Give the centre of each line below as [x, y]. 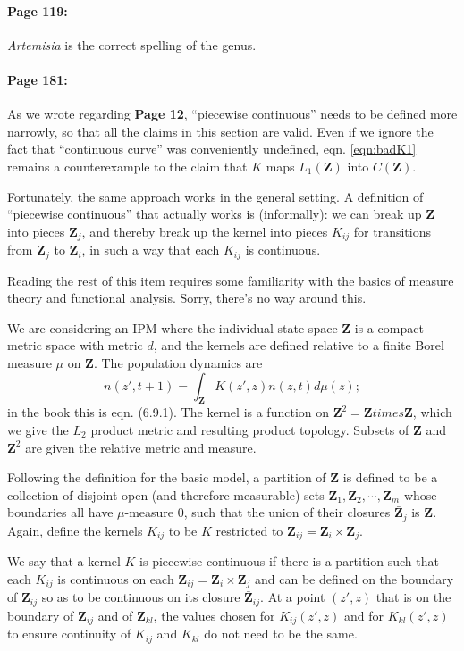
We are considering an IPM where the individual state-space [173, 327]
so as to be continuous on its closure [141, 597]
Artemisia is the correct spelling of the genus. [132, 44]
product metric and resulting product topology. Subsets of [250, 430]
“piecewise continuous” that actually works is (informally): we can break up [215, 214]
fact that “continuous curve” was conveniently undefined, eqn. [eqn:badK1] [212, 149]
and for [364, 615]
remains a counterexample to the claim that [127, 166]
